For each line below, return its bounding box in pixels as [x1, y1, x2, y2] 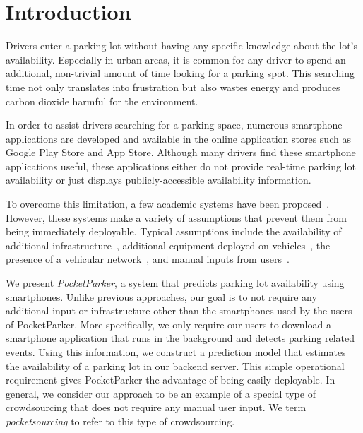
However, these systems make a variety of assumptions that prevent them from [6, 210, 347, 225]
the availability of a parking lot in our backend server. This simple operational [6, 358, 345, 373]
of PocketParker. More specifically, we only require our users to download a [6, 316, 331, 331]
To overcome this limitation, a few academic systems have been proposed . [6, 196, 330, 211]
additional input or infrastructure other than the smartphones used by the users [6, 303, 352, 318]
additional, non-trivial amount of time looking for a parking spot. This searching [6, 66, 355, 81]
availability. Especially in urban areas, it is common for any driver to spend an [6, 52, 346, 66]
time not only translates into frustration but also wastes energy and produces [6, 79, 340, 94]
